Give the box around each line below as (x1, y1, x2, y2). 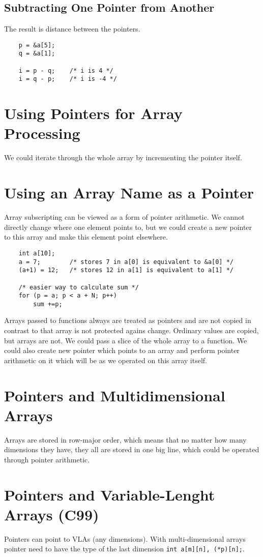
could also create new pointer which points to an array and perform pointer (4, 345, 240, 356)
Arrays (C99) (4, 504, 99, 524)
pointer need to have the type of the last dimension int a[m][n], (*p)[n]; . (4, 543, 245, 554)
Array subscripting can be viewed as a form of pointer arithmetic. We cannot (4, 212, 245, 222)
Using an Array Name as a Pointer (4, 182, 254, 203)
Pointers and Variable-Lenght (4, 484, 215, 505)
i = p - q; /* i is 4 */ (18, 67, 113, 74)
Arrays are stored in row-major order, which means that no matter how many (4, 434, 247, 445)
